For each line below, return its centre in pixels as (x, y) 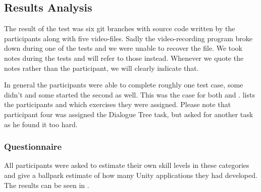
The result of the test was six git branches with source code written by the (120, 28)
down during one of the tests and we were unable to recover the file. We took (123, 48)
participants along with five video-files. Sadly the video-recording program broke (128, 38)
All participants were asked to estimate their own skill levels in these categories (127, 165)
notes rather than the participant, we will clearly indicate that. (101, 68)
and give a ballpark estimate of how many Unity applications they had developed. (131, 175)
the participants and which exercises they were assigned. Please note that (118, 104)
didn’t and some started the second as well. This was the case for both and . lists (129, 94)
